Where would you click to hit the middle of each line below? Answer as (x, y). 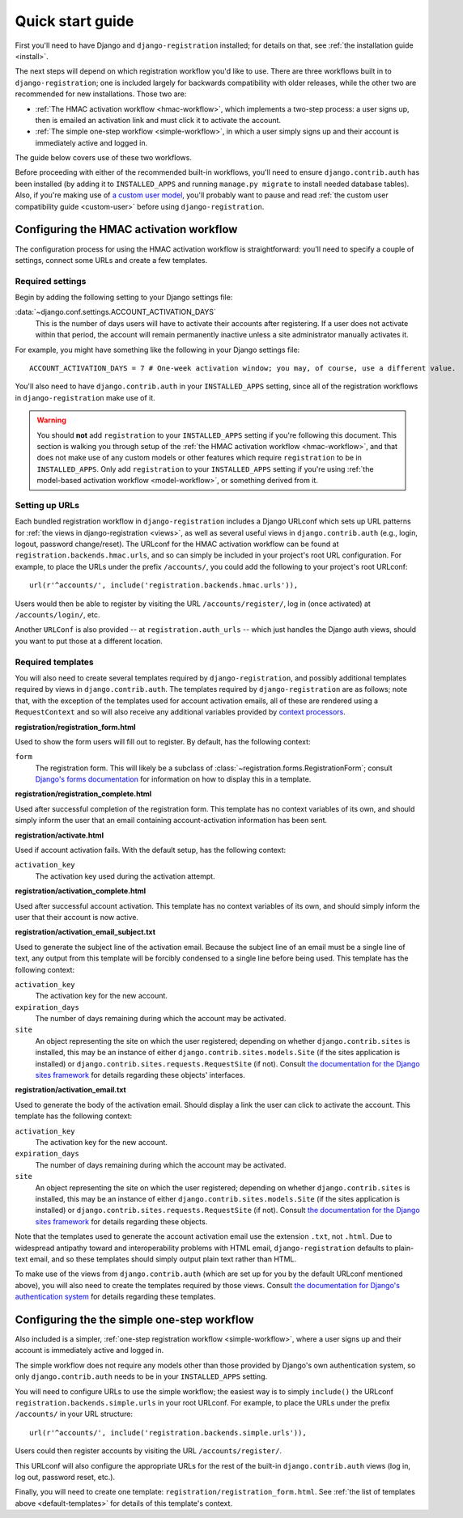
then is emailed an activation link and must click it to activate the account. (158, 120)
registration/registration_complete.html (83, 794)
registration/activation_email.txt (71, 1090)
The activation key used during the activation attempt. (125, 876)
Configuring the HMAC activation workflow (126, 229)
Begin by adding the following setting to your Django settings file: (124, 297)
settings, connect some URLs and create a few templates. (111, 260)
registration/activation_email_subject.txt (85, 932)
